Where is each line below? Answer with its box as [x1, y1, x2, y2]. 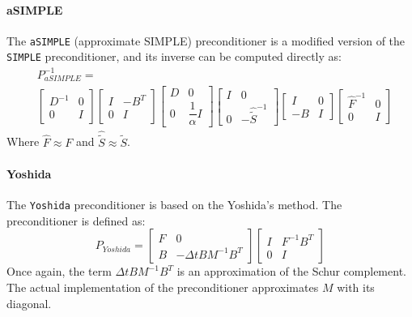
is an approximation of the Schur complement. [176, 263, 406, 280]
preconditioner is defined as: [6, 212, 146, 229]
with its [337, 278, 375, 295]
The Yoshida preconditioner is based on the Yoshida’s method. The [6, 196, 342, 213]
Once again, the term [6, 263, 112, 280]
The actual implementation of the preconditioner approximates [6, 278, 319, 295]
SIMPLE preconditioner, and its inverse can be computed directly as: [6, 48, 342, 65]
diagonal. [6, 294, 52, 311]
